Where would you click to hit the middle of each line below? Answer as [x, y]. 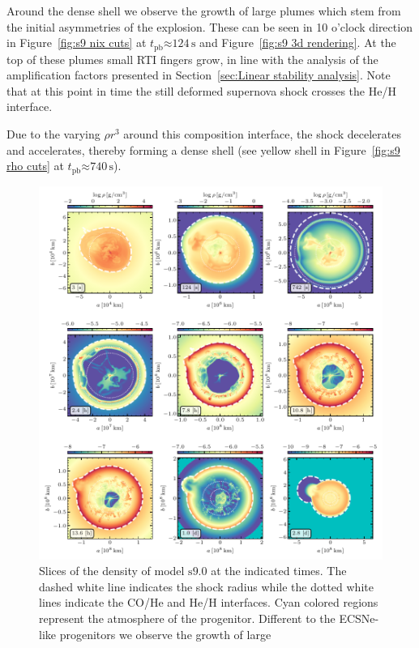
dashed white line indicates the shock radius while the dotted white [206, 586]
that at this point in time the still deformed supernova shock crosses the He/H [201, 90]
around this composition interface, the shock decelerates [262, 134]
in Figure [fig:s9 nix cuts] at [77, 43]
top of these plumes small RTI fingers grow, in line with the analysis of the [192, 59]
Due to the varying [53, 134]
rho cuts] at [35, 166]
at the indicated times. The [279, 571]
